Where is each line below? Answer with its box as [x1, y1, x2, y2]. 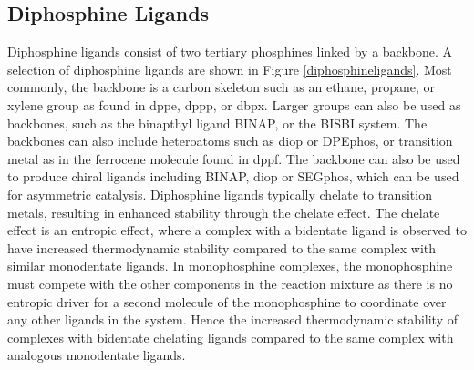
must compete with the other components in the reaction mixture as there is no [7, 273, 453, 293]
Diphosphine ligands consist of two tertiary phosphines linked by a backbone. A [7, 42, 453, 61]
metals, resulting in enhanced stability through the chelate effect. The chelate [7, 202, 440, 221]
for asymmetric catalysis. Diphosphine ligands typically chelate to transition [7, 184, 432, 203]
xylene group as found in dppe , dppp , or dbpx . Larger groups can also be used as [7, 95, 461, 114]
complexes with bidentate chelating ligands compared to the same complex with [7, 327, 454, 346]
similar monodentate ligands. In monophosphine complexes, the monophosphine [7, 256, 453, 275]
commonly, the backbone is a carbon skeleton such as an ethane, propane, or [7, 77, 436, 97]
